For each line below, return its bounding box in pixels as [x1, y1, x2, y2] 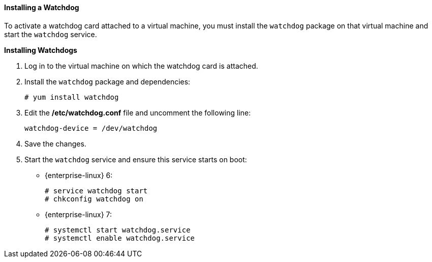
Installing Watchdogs [4, 45, 77, 54]
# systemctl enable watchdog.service [45, 234, 195, 242]
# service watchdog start [45, 186, 148, 195]
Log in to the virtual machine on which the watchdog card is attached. [24, 61, 258, 70]
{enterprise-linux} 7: [45, 210, 112, 219]
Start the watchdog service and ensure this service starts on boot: [24, 155, 247, 164]
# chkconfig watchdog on [45, 194, 143, 203]
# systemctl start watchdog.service [45, 225, 191, 234]
